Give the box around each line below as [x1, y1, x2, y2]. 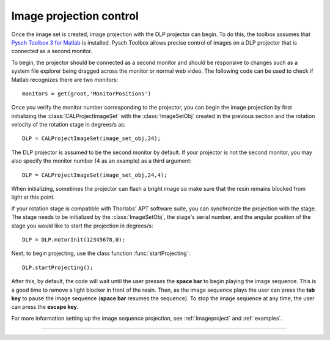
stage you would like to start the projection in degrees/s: [11, 222, 153, 229]
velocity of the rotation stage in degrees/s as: [11, 121, 126, 128]
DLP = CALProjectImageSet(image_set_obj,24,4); [22, 171, 167, 179]
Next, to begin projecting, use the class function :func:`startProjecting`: [11, 249, 191, 257]
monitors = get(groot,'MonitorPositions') [22, 90, 152, 97]
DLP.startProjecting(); [22, 264, 94, 271]
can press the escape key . [11, 303, 79, 311]
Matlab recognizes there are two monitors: [11, 76, 119, 83]
